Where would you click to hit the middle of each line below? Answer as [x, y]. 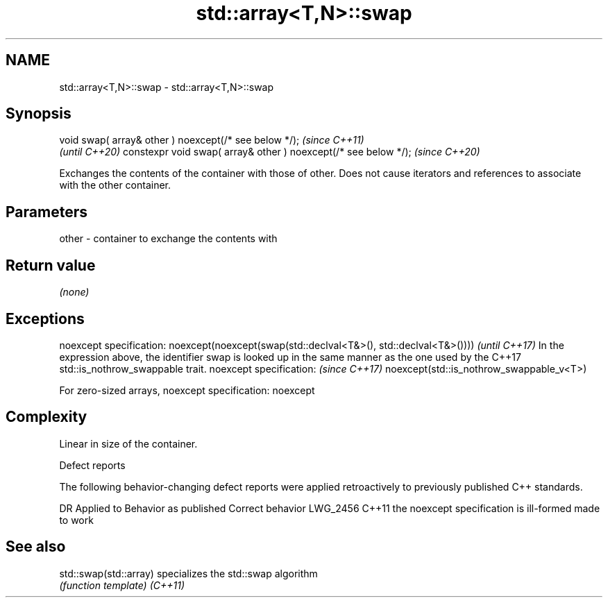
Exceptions [45, 319]
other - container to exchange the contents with [168, 239]
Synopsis [39, 114]
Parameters [47, 212]
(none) [74, 292]
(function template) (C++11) [122, 585]
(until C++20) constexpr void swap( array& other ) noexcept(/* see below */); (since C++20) [270, 152]
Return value [51, 265]
